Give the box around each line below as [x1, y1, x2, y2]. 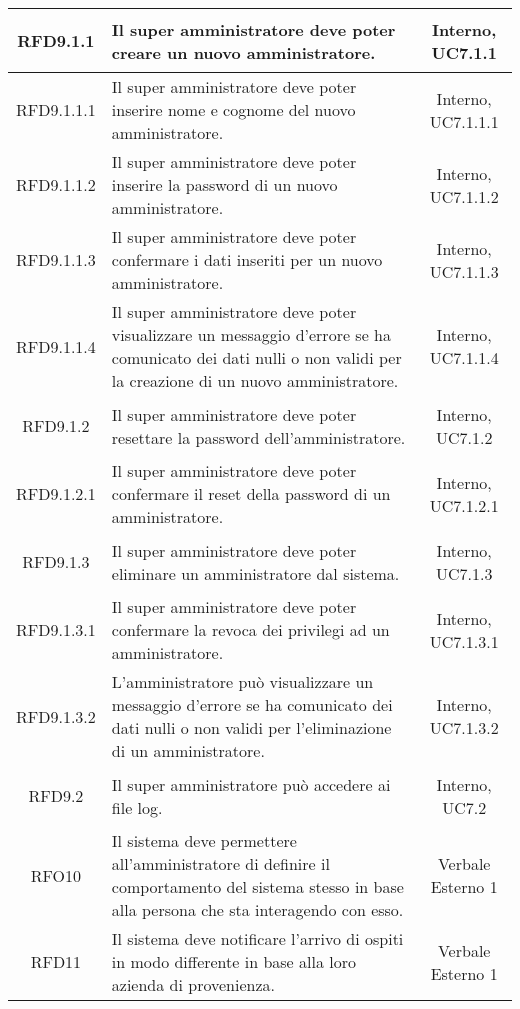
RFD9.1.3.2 [16, 704, 96, 728]
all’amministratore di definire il [111, 852, 330, 875]
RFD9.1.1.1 [16, 98, 96, 121]
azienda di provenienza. [111, 973, 275, 996]
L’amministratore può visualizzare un [111, 670, 374, 693]
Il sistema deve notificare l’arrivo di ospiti [111, 927, 404, 950]
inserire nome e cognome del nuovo [111, 98, 356, 121]
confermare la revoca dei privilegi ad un [111, 618, 390, 641]
